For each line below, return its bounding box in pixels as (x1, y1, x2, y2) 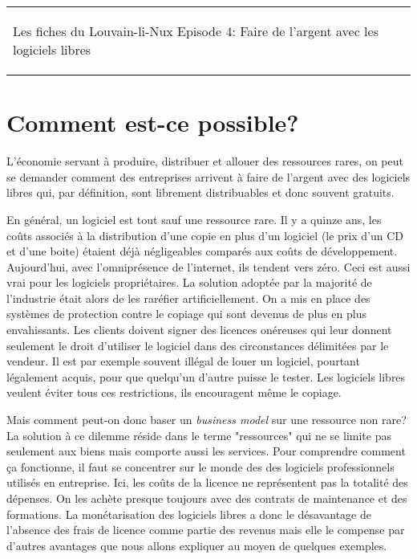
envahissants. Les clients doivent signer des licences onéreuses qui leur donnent (6, 321, 392, 338)
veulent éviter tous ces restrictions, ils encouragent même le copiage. (6, 384, 342, 401)
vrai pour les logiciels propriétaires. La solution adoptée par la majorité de (6, 274, 372, 291)
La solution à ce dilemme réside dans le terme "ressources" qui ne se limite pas (6, 426, 391, 443)
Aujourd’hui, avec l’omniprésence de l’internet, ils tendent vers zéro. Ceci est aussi (6, 258, 411, 275)
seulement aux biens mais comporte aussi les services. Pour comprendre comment (6, 443, 406, 459)
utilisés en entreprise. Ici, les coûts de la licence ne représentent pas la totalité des (6, 474, 408, 491)
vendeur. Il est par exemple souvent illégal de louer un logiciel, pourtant (6, 353, 360, 369)
